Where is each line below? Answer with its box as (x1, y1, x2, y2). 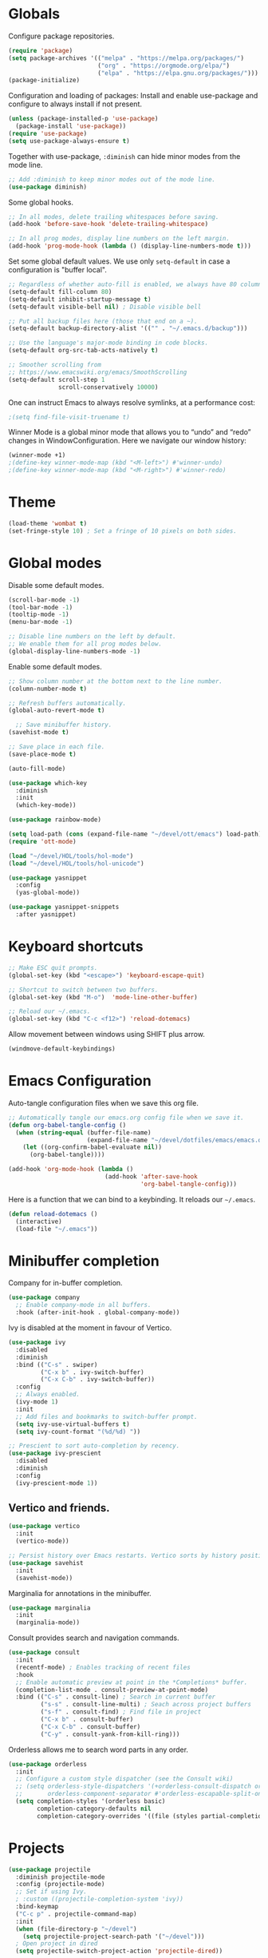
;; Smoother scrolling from (8, 361, 102, 369)
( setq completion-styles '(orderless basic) (15, 1797, 166, 1805)
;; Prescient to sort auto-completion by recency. (8, 1442, 180, 1450)
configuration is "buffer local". (8, 265, 108, 275)
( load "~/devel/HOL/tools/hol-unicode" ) (8, 860, 145, 868)
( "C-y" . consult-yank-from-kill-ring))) (40, 1730, 180, 1738)
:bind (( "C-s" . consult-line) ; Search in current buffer (15, 1693, 216, 1702)
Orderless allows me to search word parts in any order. (8, 1745, 189, 1754)
